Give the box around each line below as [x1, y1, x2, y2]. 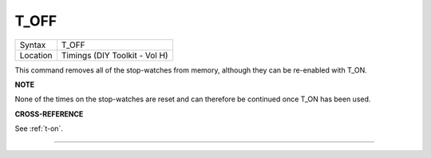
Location [19, 49, 53, 61]
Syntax [19, 39, 46, 50]
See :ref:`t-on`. [14, 124, 64, 133]
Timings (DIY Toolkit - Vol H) [61, 49, 168, 61]
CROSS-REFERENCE [14, 109, 84, 119]
